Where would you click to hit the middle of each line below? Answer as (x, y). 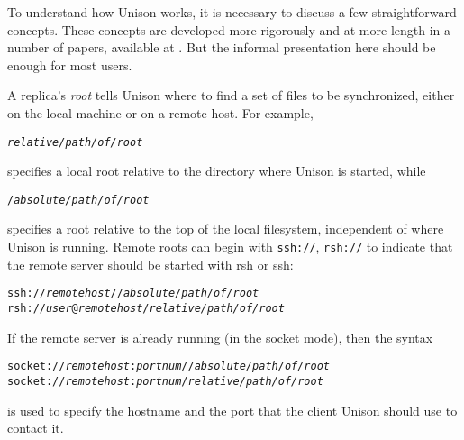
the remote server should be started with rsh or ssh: (150, 264)
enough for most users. (70, 64)
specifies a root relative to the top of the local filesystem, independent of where (226, 229)
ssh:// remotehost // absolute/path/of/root (133, 293)
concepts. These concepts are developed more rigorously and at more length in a (229, 29)
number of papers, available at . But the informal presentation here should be (222, 47)
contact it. (36, 428)
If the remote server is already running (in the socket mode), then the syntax (220, 337)
